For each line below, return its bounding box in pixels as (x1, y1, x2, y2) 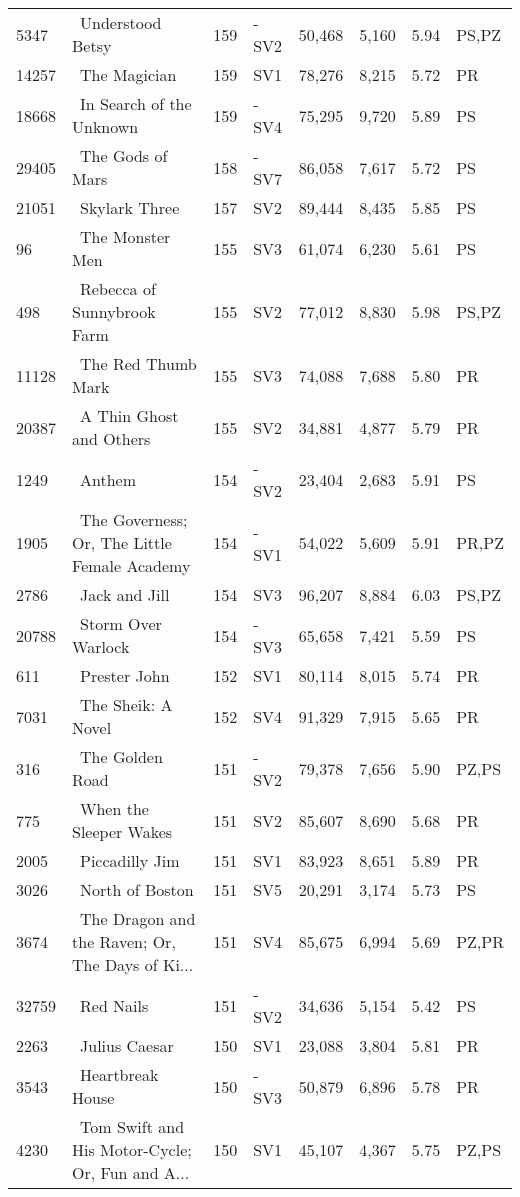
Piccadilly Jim (80, 849, 180, 872)
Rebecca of (80, 277, 156, 300)
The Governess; (80, 508, 188, 531)
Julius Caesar (80, 1034, 174, 1057)
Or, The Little (72, 531, 172, 554)
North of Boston (80, 878, 194, 901)
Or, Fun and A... (72, 1161, 190, 1184)
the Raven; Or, (72, 930, 176, 953)
